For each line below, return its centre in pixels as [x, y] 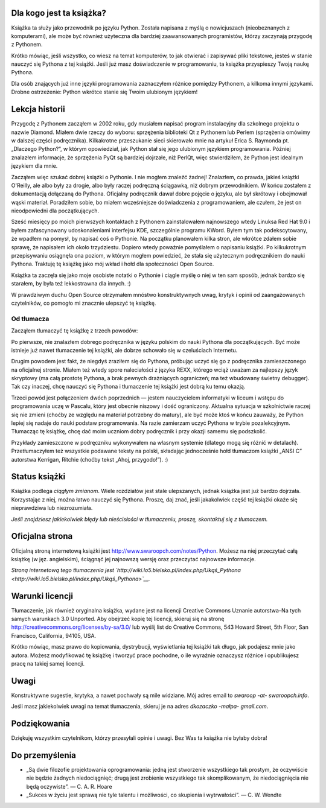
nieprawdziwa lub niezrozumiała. [52, 508]
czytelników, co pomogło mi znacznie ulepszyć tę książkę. [84, 303]
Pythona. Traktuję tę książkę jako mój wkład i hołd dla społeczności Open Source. [113, 264]
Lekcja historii [38, 110]
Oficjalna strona [42, 536]
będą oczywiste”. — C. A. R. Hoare [69, 786]
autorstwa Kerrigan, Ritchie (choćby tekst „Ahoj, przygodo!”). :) [90, 459]
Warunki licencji [42, 596]
